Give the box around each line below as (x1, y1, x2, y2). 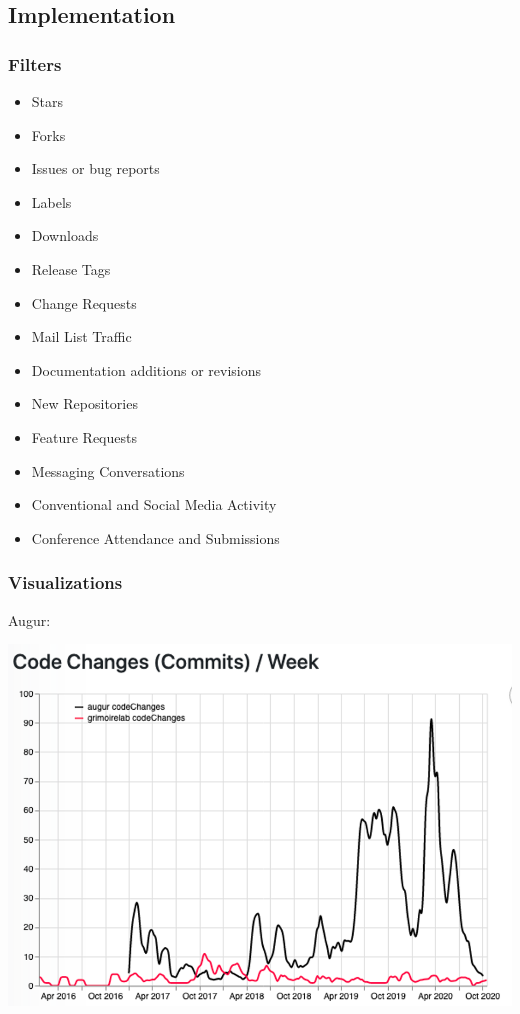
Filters (8, 51, 62, 76)
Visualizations (8, 570, 123, 595)
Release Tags (31, 258, 111, 279)
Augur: (8, 609, 51, 630)
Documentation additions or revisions (31, 359, 261, 380)
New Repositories (31, 393, 138, 414)
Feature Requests (31, 426, 137, 447)
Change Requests (31, 292, 137, 313)
